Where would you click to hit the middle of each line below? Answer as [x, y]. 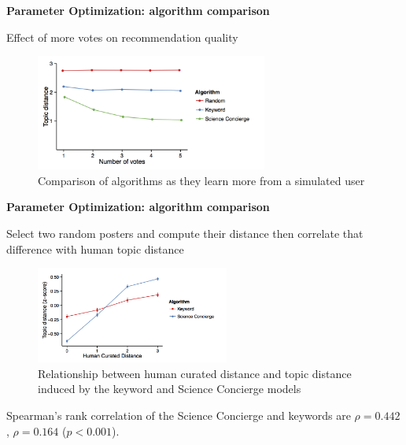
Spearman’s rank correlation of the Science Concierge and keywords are [179, 415]
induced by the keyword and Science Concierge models [170, 389]
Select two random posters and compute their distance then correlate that [185, 233]
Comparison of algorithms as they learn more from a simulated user [201, 180]
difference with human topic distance [95, 248]
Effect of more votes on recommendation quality [122, 37]
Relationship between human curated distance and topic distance [195, 373]
